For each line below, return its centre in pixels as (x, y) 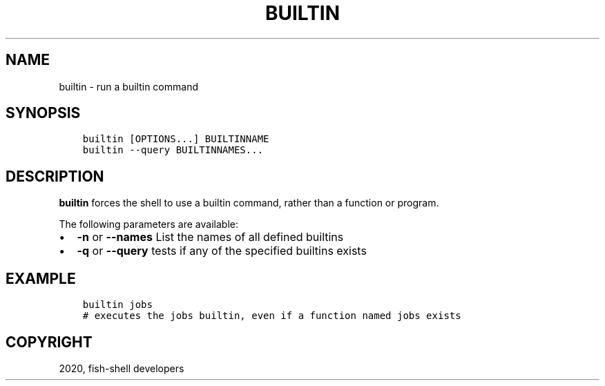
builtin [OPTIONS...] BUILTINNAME (176, 139)
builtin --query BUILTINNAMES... (173, 150)
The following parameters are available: (148, 224)
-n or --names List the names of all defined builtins (210, 237)
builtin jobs (117, 305)
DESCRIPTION (55, 176)
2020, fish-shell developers (122, 368)
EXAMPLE (41, 278)
